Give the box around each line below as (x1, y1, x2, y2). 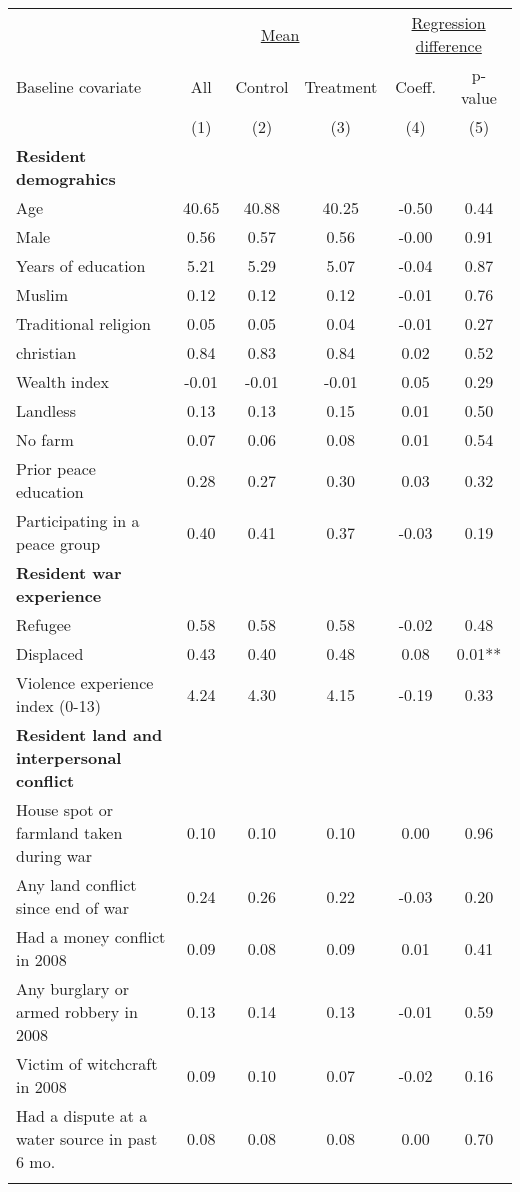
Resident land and (16, 723, 163, 746)
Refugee (16, 613, 71, 636)
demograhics (16, 167, 116, 190)
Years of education (16, 254, 146, 277)
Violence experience (16, 671, 154, 694)
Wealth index (16, 370, 109, 393)
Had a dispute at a (16, 1104, 148, 1127)
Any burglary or (16, 977, 130, 1000)
